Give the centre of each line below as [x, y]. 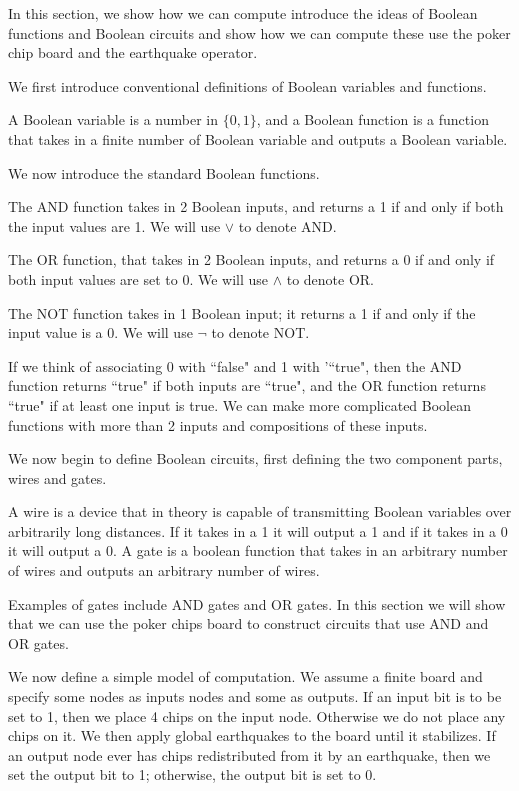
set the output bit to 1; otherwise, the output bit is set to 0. [192, 774]
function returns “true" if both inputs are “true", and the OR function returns [247, 385]
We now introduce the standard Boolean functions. [164, 172]
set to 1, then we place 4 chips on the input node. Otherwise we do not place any [257, 715]
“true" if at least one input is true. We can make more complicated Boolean [239, 404]
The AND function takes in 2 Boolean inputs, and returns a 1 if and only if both [256, 206]
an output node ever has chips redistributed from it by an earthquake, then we [249, 754]
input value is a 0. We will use [100, 332]
